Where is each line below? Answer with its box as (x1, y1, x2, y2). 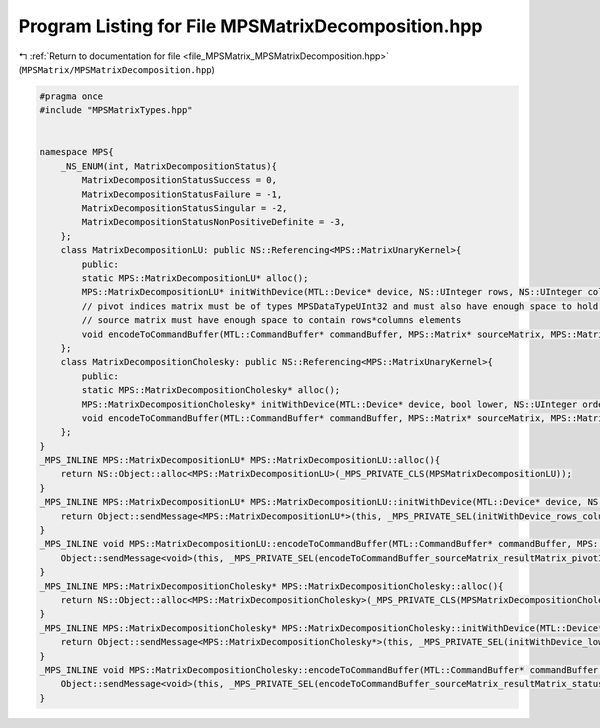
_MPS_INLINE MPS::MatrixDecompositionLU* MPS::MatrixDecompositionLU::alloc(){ (39, 455, 441, 466)
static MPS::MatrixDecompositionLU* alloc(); (81, 273, 309, 284)
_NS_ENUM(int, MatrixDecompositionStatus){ (60, 160, 277, 172)
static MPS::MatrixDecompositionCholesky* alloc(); (81, 385, 341, 396)
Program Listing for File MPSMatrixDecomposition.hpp (18, 15, 483, 37)
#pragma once (39, 90, 104, 102)
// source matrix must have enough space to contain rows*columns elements (81, 315, 462, 326)
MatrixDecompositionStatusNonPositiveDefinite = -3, (81, 216, 346, 228)
